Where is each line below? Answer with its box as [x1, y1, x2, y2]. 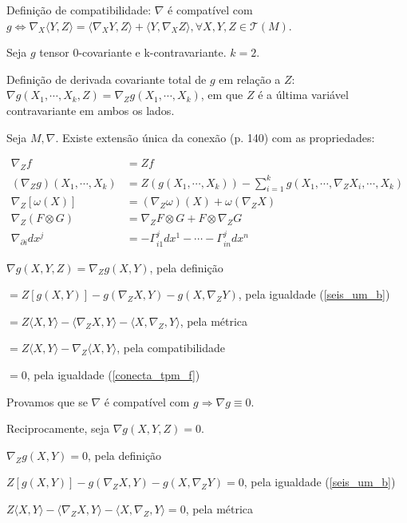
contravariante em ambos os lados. [6, 101, 175, 118]
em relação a [219, 70, 281, 87]
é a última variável [258, 86, 349, 103]
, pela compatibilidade [117, 339, 225, 356]
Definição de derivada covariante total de [6, 70, 207, 87]
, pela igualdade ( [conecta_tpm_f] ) [26, 366, 200, 383]
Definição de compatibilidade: [6, 2, 152, 18]
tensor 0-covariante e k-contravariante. [39, 44, 227, 61]
